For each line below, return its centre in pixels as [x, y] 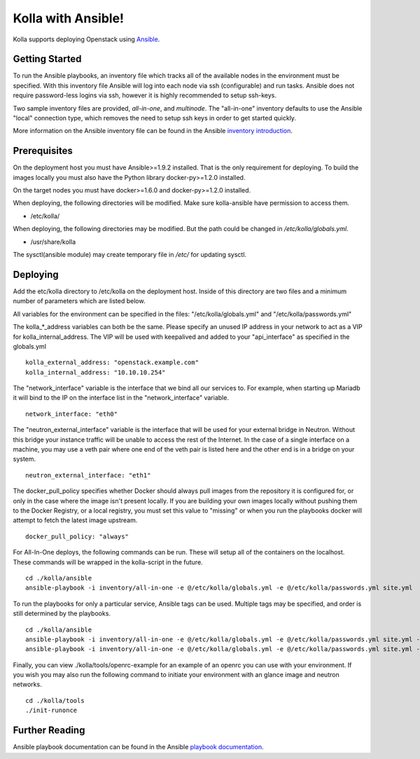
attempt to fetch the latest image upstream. [75, 520]
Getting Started [47, 59]
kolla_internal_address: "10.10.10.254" [96, 372]
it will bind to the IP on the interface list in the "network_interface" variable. [121, 398]
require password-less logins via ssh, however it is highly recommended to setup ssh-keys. [145, 95]
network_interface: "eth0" [72, 414]
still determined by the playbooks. [62, 613]
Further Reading [49, 731]
